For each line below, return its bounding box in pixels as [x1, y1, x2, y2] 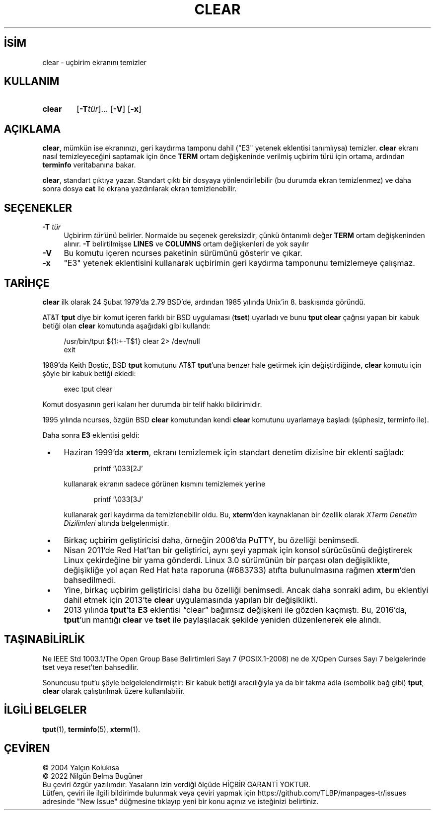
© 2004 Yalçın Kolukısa [42, 763, 119, 772]
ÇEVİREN [4, 742, 50, 755]
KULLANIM [4, 75, 60, 88]
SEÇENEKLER [4, 201, 72, 214]
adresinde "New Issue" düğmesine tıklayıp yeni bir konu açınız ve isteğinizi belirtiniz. [42, 797, 319, 806]
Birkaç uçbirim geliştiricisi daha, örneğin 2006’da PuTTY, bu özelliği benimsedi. [64, 535, 360, 545]
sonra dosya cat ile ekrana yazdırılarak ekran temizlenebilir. [42, 184, 237, 193]
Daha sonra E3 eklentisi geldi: [42, 430, 140, 439]
